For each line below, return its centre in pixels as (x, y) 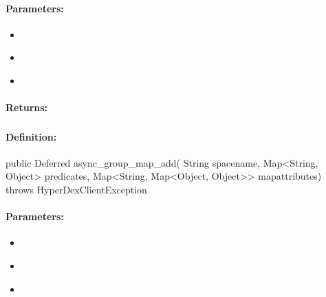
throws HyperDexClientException (76, 190)
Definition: (31, 136)
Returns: (27, 107)
